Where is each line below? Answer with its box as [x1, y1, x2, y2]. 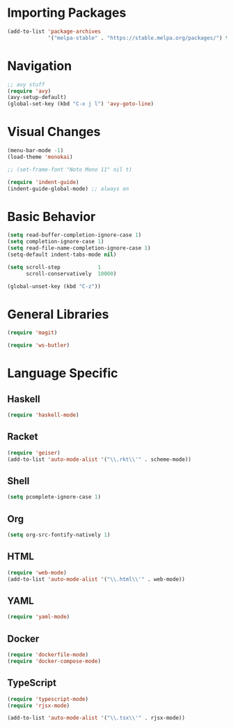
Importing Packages [7, 5, 127, 21]
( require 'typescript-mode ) [7, 695, 89, 702]
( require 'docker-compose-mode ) [7, 658, 101, 665]
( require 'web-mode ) [7, 569, 68, 576]
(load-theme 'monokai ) [7, 153, 73, 160]
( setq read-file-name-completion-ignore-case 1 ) [7, 245, 151, 252]
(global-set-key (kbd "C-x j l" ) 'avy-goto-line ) [7, 100, 155, 107]
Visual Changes [7, 124, 101, 140]
